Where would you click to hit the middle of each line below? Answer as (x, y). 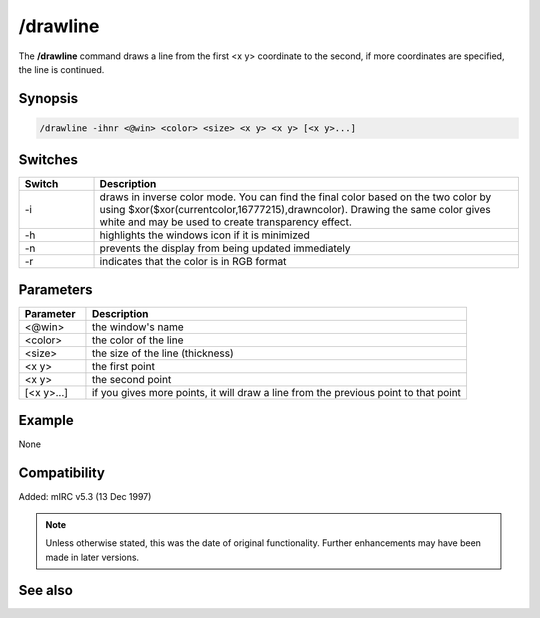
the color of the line (137, 340)
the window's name (137, 327)
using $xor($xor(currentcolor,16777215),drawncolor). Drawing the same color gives (295, 210)
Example (46, 420)
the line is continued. (61, 69)
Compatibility (61, 473)
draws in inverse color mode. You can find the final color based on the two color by (295, 197)
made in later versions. (92, 557)
